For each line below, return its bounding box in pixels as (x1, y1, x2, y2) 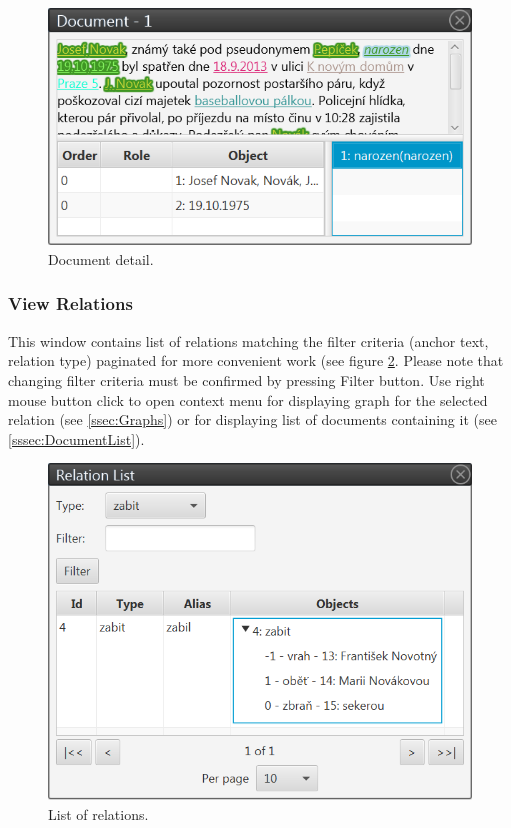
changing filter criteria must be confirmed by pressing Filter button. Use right (8, 369, 485, 390)
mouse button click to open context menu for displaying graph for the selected (8, 389, 488, 410)
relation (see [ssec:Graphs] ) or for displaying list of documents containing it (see (8, 409, 497, 430)
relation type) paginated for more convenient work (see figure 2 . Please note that (8, 350, 504, 371)
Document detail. (48, 248, 154, 269)
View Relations (8, 291, 133, 316)
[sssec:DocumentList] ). (8, 428, 145, 449)
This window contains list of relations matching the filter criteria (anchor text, (8, 330, 489, 351)
